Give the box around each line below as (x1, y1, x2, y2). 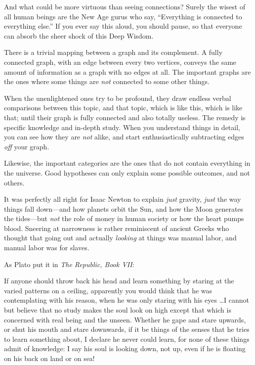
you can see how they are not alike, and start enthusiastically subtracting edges (4, 132, 244, 142)
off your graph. (4, 141, 49, 151)
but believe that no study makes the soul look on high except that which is (4, 305, 231, 315)
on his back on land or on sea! (4, 353, 95, 363)
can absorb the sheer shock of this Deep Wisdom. (4, 30, 154, 41)
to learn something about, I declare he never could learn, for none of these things (4, 333, 250, 344)
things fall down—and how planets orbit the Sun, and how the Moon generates (4, 203, 244, 214)
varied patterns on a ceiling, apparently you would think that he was (4, 285, 212, 295)
